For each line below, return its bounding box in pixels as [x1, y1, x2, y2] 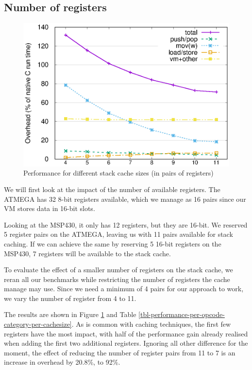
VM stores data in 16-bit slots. [4, 203, 95, 213]
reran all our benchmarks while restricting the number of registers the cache [4, 274, 230, 284]
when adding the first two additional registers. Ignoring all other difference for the [4, 338, 248, 348]
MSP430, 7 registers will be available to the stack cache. [4, 248, 171, 258]
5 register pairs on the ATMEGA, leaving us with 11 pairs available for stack [4, 229, 233, 239]
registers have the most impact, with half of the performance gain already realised [4, 328, 248, 338]
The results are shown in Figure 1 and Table [4, 309, 136, 319]
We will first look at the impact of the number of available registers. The [4, 184, 220, 194]
